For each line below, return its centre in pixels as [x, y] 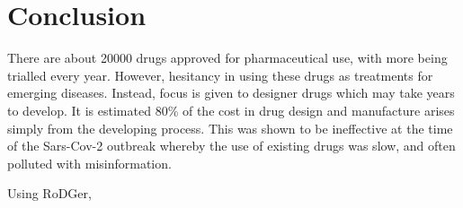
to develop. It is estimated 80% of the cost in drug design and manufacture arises [231, 110]
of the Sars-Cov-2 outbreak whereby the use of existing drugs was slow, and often [231, 146]
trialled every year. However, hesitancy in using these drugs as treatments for [220, 75]
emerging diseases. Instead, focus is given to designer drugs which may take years [231, 93]
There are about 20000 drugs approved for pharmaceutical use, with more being [227, 58]
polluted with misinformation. [89, 163]
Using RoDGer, [49, 193]
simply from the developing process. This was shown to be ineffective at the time [230, 128]
